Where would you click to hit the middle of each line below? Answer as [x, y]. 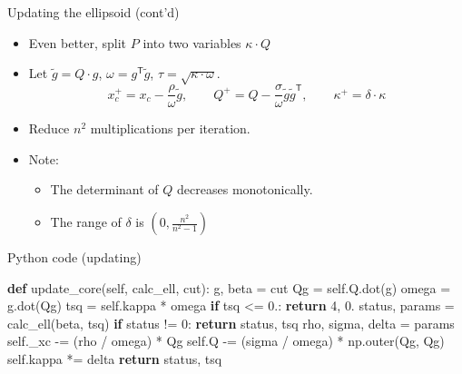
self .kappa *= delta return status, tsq [115, 359]
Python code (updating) [74, 257]
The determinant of [104, 189]
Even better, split [78, 42]
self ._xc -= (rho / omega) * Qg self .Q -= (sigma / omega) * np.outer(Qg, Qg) [226, 341]
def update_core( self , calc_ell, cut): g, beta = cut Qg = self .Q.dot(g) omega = [229, 287]
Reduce [49, 128]
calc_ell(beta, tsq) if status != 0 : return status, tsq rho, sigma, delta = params [231, 323]
